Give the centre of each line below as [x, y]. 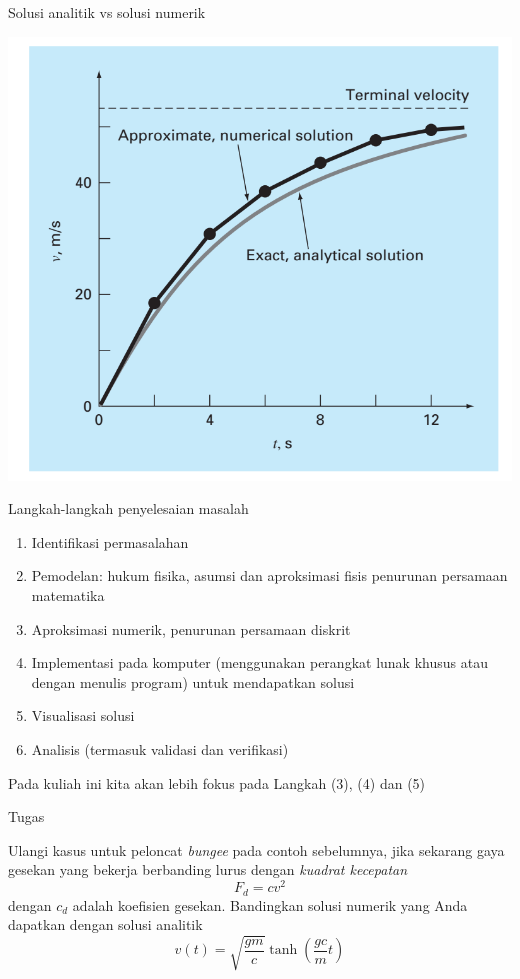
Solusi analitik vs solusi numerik [107, 12]
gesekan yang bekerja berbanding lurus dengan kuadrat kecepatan [208, 869]
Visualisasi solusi [83, 715]
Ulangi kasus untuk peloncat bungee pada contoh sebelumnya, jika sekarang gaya [256, 849]
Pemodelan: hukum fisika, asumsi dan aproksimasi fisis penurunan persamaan [269, 575]
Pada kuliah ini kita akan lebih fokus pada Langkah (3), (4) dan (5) [217, 782]
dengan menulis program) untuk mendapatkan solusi [193, 681]
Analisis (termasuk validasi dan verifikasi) [160, 749]
